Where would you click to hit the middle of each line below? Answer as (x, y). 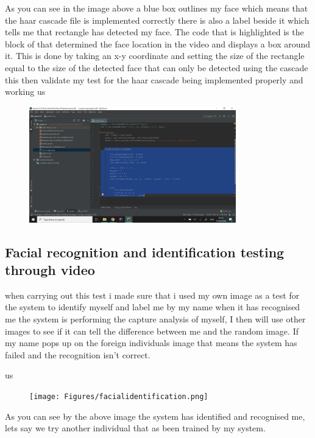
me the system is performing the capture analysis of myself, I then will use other (155, 318)
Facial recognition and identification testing (145, 252)
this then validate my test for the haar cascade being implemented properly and (154, 79)
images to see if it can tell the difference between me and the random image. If (152, 331)
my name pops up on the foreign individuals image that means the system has (151, 343)
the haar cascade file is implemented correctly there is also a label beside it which (157, 20)
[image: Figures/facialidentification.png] (119, 396)
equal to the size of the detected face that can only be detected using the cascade (157, 67)
